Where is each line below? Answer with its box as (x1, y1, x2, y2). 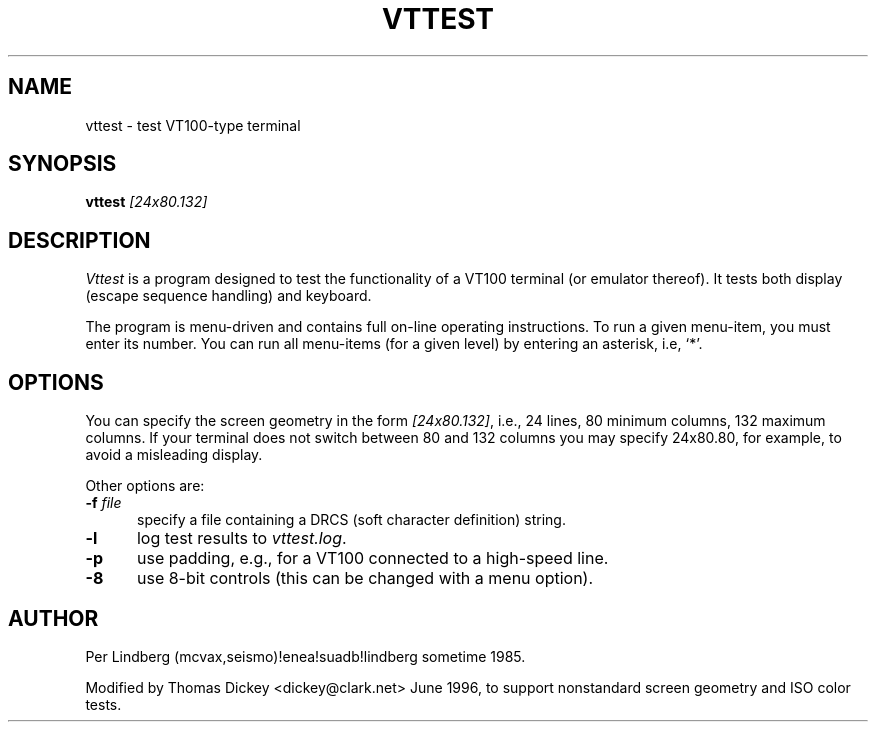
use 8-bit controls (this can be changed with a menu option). (136, 568, 594, 589)
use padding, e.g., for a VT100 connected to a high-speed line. (136, 548, 609, 569)
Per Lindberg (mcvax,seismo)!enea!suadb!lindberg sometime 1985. (85, 647, 526, 665)
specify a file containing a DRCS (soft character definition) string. (137, 511, 566, 529)
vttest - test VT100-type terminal (85, 116, 301, 134)
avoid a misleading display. (85, 446, 263, 464)
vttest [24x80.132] (85, 193, 208, 211)
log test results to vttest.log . (136, 528, 347, 549)
